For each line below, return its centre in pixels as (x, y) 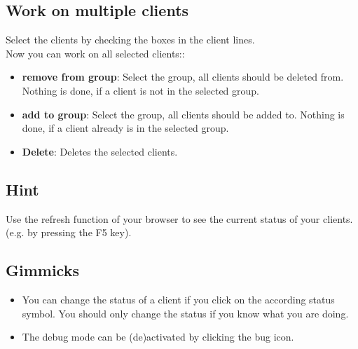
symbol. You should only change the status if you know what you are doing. (185, 313)
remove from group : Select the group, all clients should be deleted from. (183, 77)
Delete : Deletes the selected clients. (100, 151)
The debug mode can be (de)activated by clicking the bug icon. (158, 337)
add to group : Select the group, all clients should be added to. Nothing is (183, 114)
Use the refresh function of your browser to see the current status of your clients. (179, 218)
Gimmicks (42, 270)
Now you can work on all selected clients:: (95, 53)
